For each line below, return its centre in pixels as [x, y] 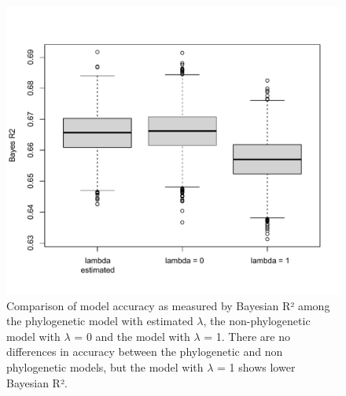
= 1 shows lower [256, 367]
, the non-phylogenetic [257, 321]
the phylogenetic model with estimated [100, 321]
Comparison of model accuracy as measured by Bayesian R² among [168, 305]
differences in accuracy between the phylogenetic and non [145, 352]
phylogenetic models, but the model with [105, 367]
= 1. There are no [247, 336]
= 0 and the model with [132, 336]
